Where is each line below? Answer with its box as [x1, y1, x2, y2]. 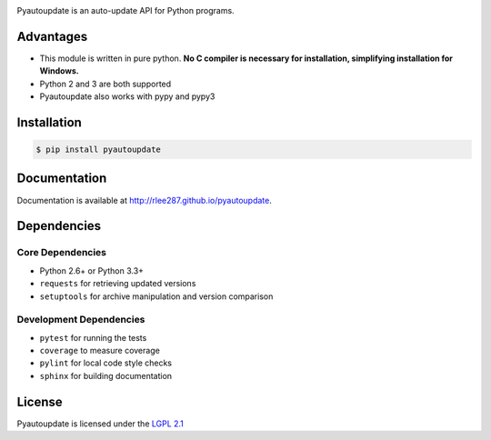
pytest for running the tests [39, 332, 147, 343]
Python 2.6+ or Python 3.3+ [39, 265, 145, 276]
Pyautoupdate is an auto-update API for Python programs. [16, 5, 235, 15]
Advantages [16, 28, 88, 45]
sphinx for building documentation [39, 370, 173, 381]
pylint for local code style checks [39, 357, 173, 368]
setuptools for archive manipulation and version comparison [39, 291, 274, 302]
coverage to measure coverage [39, 345, 161, 356]
